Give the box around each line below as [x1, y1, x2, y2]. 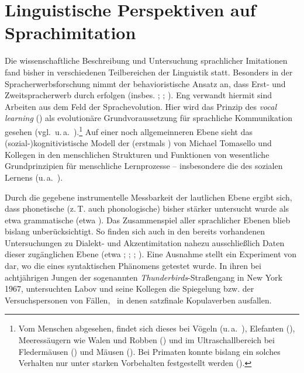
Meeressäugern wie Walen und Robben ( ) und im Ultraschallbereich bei [18, 334, 275, 346]
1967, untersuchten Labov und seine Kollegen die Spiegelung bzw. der [5, 282, 254, 295]
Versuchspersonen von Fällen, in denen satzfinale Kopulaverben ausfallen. [5, 293, 272, 306]
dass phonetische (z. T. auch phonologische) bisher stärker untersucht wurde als [5, 202, 289, 215]
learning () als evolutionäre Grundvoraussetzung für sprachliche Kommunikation [5, 112, 293, 124]
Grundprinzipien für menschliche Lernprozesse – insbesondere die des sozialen [5, 160, 283, 172]
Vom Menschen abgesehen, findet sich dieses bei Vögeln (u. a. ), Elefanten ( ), [18, 322, 295, 334]
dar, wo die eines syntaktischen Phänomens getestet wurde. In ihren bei [5, 260, 261, 272]
